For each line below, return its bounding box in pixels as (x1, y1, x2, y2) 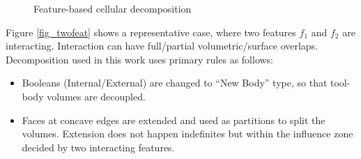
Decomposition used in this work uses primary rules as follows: (6, 52, 274, 66)
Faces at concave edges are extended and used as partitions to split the (22, 112, 325, 127)
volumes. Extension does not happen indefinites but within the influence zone (22, 126, 353, 141)
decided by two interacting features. (22, 139, 175, 154)
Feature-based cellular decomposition (33, 1, 192, 15)
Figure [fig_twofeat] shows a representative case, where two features (6, 24, 296, 39)
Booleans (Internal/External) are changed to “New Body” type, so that (22, 75, 328, 90)
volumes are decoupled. (47, 89, 146, 103)
